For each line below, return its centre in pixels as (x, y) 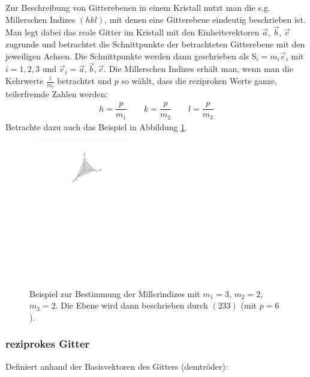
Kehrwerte (25, 80)
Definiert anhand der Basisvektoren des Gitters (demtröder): (117, 366)
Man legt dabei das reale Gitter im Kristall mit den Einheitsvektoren (133, 32)
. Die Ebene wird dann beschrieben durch (132, 305)
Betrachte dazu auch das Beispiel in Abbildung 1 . (97, 126)
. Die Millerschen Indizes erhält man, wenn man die (198, 69)
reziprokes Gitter (48, 344)
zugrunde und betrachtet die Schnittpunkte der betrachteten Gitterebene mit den (155, 44)
